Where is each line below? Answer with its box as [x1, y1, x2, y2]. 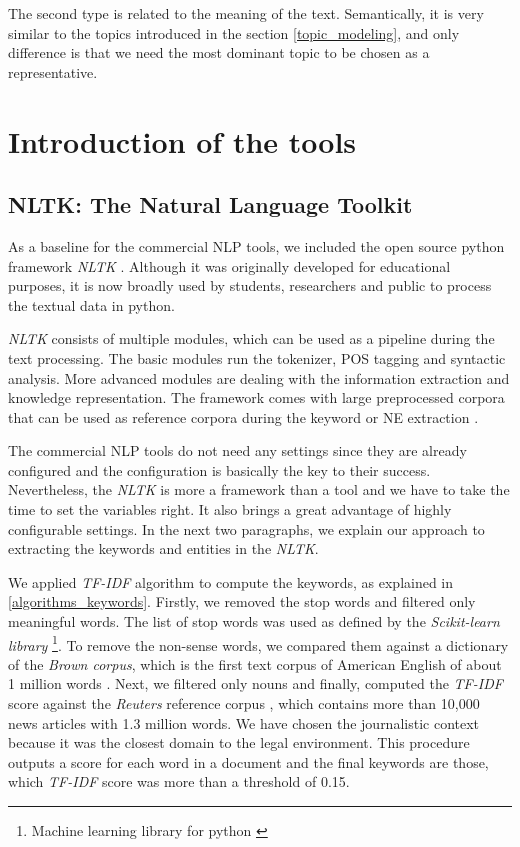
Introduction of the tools [8, 120, 357, 161]
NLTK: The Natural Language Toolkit [8, 189, 413, 220]
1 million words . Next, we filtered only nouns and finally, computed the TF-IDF [8, 673, 503, 694]
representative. [8, 61, 98, 82]
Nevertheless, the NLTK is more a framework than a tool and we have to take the [8, 479, 510, 500]
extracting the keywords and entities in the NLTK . [8, 538, 319, 559]
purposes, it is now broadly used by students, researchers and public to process [8, 275, 492, 296]
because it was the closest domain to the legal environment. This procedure [8, 732, 470, 753]
